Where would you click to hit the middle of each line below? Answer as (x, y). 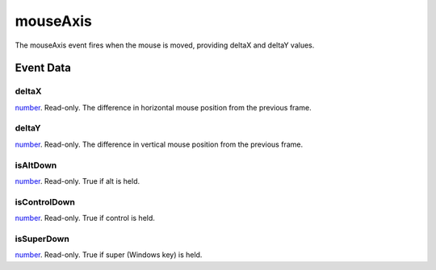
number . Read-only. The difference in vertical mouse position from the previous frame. (159, 144)
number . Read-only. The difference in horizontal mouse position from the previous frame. (163, 107)
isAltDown (36, 165)
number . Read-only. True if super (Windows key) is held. (109, 255)
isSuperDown (42, 239)
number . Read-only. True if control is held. (85, 218)
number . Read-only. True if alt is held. (78, 181)
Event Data (43, 68)
